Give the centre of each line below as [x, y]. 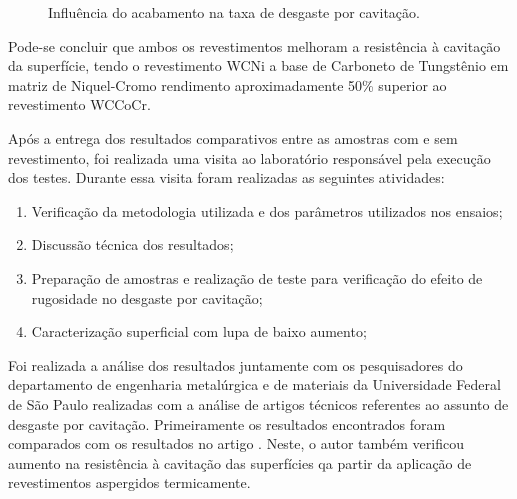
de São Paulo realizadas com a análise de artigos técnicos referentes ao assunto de [258, 403]
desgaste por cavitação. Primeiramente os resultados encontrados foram [227, 423]
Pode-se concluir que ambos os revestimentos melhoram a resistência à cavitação [254, 45]
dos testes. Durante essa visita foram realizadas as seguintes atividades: [226, 177]
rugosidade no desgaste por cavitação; [147, 297]
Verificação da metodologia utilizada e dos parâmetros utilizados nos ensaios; [267, 210]
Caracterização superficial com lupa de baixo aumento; [199, 331]
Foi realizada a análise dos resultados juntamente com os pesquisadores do [235, 364]
